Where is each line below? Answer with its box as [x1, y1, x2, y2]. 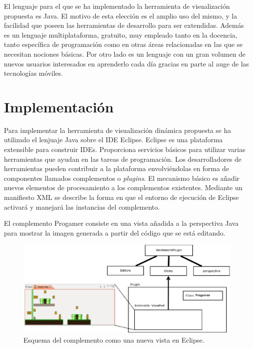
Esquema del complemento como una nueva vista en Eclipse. [23, 334, 205, 345]
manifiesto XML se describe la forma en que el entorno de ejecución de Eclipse [4, 192, 239, 202]
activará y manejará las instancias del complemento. [4, 201, 160, 212]
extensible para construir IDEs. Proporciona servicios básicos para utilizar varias [4, 144, 245, 154]
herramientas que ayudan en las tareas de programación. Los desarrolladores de [4, 153, 242, 164]
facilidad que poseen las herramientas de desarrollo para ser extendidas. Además [4, 20, 244, 30]
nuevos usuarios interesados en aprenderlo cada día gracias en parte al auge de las [4, 58, 249, 68]
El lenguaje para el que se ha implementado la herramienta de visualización [4, 1, 230, 11]
